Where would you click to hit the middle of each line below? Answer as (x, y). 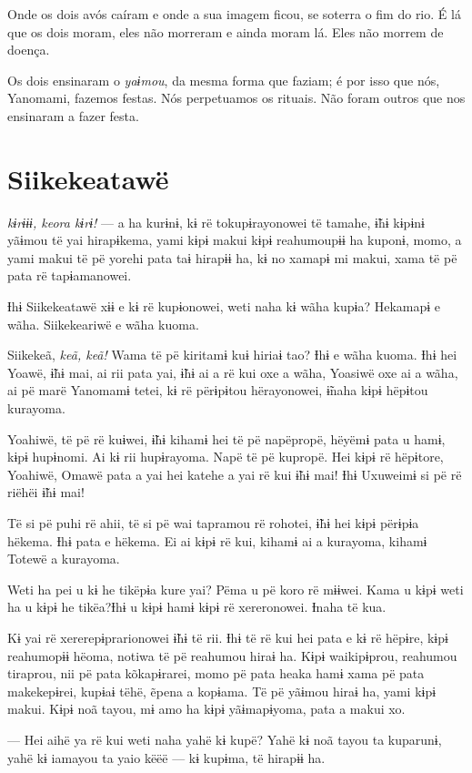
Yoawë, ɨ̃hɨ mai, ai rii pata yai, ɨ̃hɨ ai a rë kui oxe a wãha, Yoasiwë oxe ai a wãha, (233, 372)
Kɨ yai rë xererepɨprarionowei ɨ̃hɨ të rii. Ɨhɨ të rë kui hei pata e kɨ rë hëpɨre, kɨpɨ (228, 637)
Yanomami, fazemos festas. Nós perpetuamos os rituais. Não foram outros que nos (236, 98)
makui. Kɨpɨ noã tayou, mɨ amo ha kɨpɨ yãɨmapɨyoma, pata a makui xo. (206, 709)
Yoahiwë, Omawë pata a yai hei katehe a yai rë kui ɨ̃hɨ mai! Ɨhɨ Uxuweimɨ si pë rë (235, 474)
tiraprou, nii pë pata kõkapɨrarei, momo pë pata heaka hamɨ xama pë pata (216, 673)
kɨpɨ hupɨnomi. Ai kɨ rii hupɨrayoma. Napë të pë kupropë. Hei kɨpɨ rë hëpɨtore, (226, 457)
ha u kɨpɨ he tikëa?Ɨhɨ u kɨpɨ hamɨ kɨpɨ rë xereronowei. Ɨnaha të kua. (197, 607)
